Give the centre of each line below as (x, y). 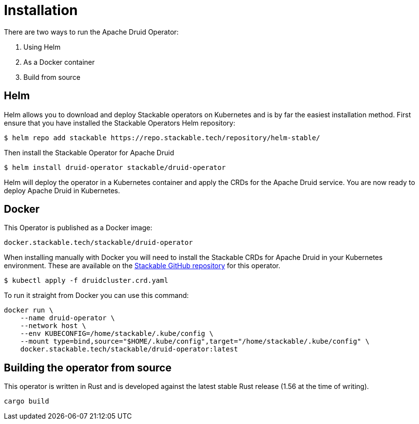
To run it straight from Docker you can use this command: (96, 295)
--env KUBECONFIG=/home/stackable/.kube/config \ (117, 334)
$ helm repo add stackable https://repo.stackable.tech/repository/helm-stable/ (162, 138)
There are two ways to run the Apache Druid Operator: (91, 32)
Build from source (52, 77)
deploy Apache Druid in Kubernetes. (62, 190)
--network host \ (53, 326)
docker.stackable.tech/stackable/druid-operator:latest (129, 349)
